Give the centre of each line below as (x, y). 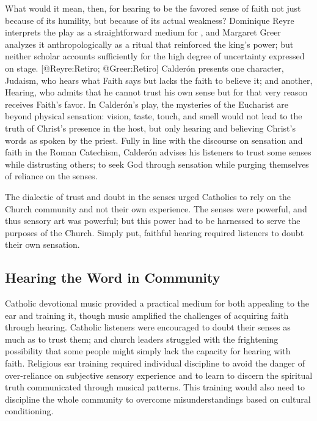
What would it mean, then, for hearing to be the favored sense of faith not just (153, 8)
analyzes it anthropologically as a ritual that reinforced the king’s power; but (149, 44)
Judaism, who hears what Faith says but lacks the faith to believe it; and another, (159, 80)
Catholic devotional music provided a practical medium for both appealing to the (157, 303)
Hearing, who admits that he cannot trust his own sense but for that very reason (156, 92)
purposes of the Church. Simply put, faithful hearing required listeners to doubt (155, 232)
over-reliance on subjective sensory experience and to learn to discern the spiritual (159, 375)
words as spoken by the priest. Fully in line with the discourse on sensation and (154, 140)
